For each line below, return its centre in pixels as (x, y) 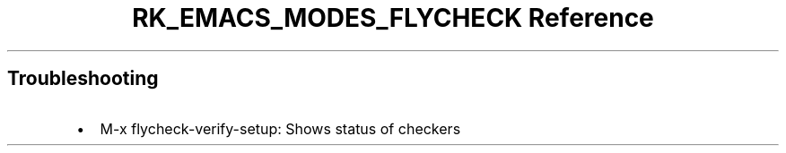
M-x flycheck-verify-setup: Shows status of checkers (280, 128)
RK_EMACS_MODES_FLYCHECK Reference (393, 18)
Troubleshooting (83, 79)
